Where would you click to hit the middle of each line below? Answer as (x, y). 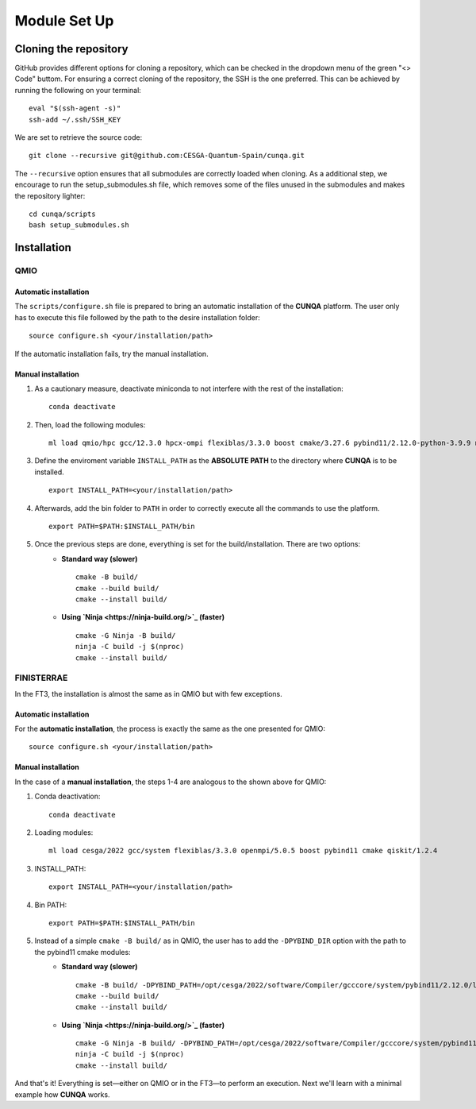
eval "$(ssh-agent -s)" (75, 108)
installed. (50, 472)
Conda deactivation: (67, 796)
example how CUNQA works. (62, 1094)
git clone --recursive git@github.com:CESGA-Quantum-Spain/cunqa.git (167, 156)
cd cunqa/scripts (62, 214)
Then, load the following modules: (90, 424)
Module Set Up (64, 21)
